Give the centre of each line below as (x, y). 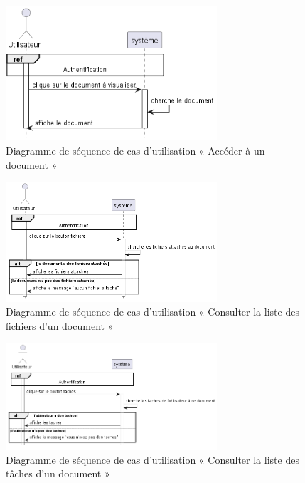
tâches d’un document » (58, 473)
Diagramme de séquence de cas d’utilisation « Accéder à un (135, 150)
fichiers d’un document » (60, 325)
